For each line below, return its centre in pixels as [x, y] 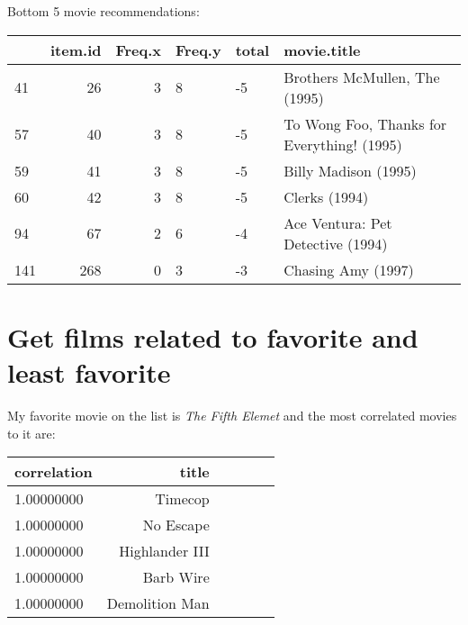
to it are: [31, 433]
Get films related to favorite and [213, 336]
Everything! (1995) [343, 144]
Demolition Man [158, 603]
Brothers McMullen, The [362, 77]
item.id [76, 50]
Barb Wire [176, 577]
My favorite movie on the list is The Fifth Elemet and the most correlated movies [232, 415]
